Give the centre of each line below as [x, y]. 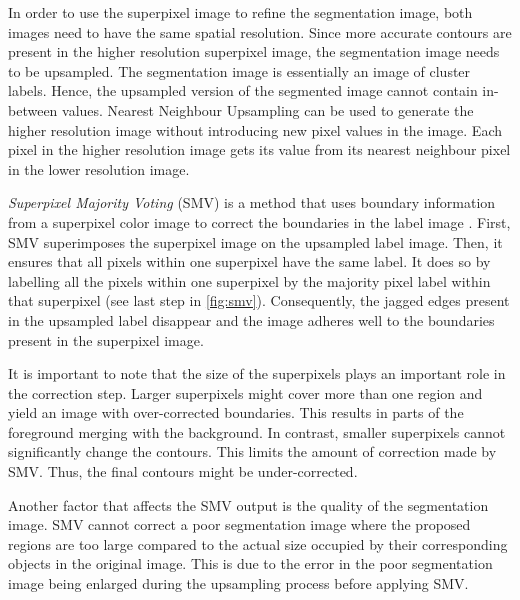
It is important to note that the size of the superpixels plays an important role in [257, 373]
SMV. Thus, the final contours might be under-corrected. [183, 471]
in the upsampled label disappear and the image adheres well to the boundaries [251, 319]
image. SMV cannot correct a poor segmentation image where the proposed [239, 524]
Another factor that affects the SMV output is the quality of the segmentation [248, 504]
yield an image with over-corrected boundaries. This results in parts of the [236, 412]
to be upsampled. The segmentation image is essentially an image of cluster [239, 70]
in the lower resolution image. [99, 168]
